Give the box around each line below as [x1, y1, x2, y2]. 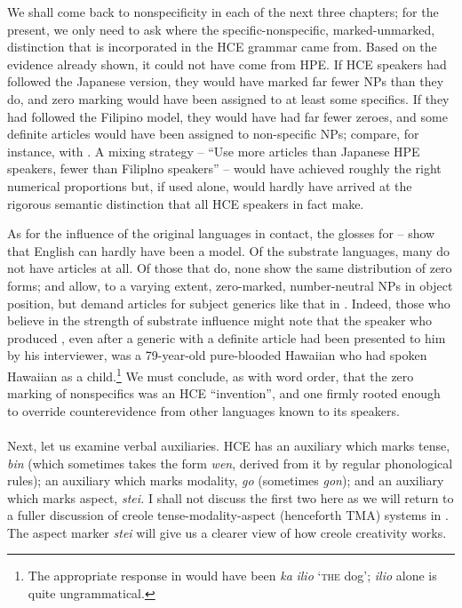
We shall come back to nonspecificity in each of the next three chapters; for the [7, 3, 439, 20]
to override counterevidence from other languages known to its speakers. [7, 401, 400, 420]
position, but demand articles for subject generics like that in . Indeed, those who [7, 293, 450, 312]
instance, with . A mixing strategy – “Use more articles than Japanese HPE [7, 141, 420, 160]
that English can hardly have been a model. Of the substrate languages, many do [7, 241, 450, 260]
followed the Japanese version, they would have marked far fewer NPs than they [7, 72, 444, 91]
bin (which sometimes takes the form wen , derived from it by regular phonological [7, 453, 453, 472]
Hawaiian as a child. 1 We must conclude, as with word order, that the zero [7, 364, 414, 385]
